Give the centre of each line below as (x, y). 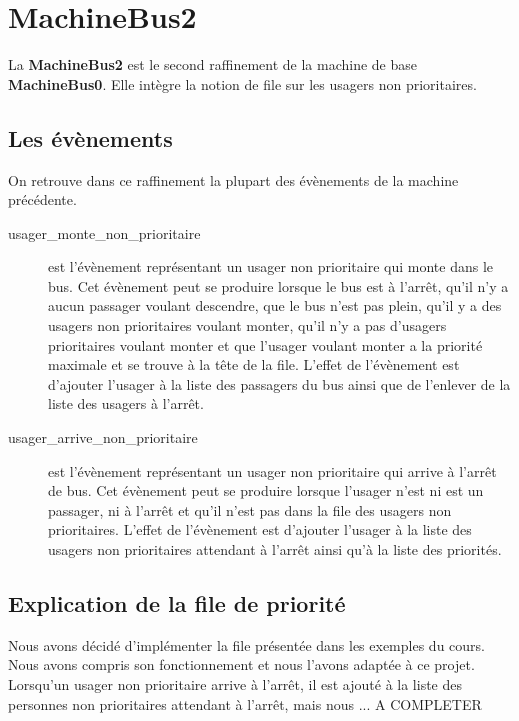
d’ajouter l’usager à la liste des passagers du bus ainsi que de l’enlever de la (279, 383)
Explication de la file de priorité (177, 603)
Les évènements (90, 137)
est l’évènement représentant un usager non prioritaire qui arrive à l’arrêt (272, 470)
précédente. (42, 199)
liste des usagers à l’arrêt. (126, 403)
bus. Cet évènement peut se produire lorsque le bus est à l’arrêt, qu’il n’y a (278, 285)
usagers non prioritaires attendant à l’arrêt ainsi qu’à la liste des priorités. (275, 549)
